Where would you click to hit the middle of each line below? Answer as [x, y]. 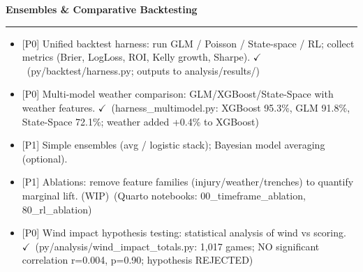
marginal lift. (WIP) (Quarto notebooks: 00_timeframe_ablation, [164, 195]
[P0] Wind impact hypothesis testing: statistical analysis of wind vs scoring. [184, 233]
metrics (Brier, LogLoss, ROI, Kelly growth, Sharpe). [136, 57]
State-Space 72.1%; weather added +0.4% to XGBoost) [140, 121]
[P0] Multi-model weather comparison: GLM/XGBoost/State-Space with [178, 94]
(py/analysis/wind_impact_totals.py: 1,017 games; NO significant [177, 246]
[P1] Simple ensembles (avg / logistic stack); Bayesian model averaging [173, 145]
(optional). [45, 158]
